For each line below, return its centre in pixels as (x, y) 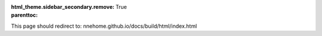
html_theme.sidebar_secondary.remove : (63, 7)
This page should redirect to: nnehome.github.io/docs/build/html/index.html (104, 26)
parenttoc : (24, 15)
